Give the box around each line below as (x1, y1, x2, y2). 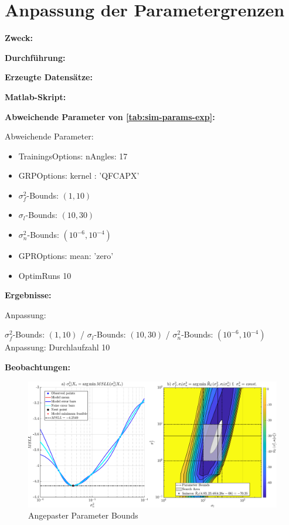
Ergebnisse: (5, 289, 52, 301)
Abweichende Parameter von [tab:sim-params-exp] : (5, 110, 215, 122)
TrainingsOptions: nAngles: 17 (18, 149, 128, 162)
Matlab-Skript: (5, 90, 66, 103)
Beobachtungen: (5, 361, 70, 373)
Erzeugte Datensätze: (5, 71, 93, 83)
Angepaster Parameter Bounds (28, 509, 138, 521)
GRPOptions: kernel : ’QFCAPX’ (18, 169, 140, 182)
